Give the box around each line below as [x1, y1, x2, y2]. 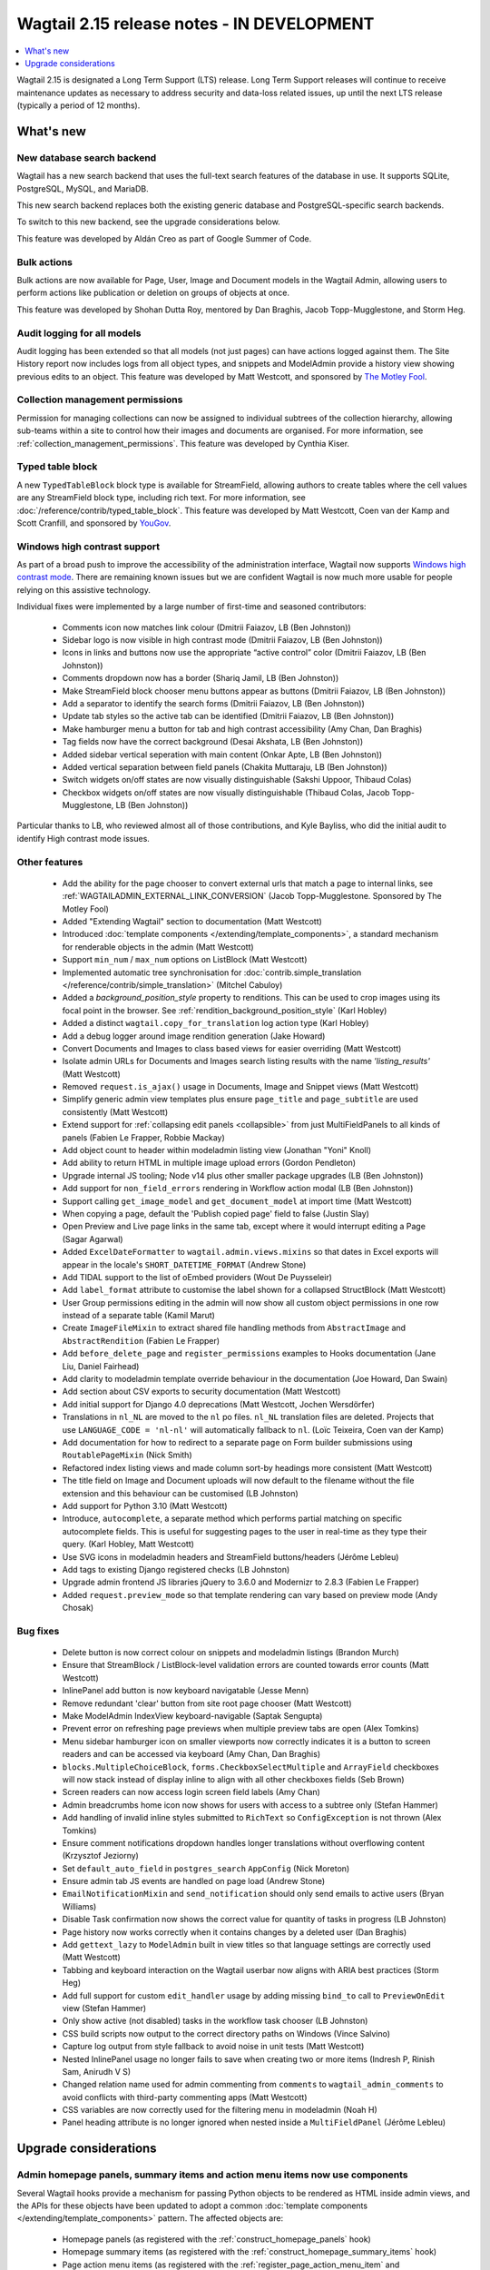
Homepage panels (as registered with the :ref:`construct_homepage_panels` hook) [62, 2234, 371, 2245]
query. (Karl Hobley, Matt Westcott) [62, 1539, 195, 1550]
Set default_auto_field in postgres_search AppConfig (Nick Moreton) [62, 1862, 350, 1874]
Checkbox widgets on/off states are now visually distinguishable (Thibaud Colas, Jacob [62, 786, 390, 798]
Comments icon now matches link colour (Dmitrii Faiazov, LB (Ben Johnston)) [62, 622, 351, 633]
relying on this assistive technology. [16, 584, 152, 595]
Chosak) [62, 1603, 94, 1614]
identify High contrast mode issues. [16, 833, 150, 844]
